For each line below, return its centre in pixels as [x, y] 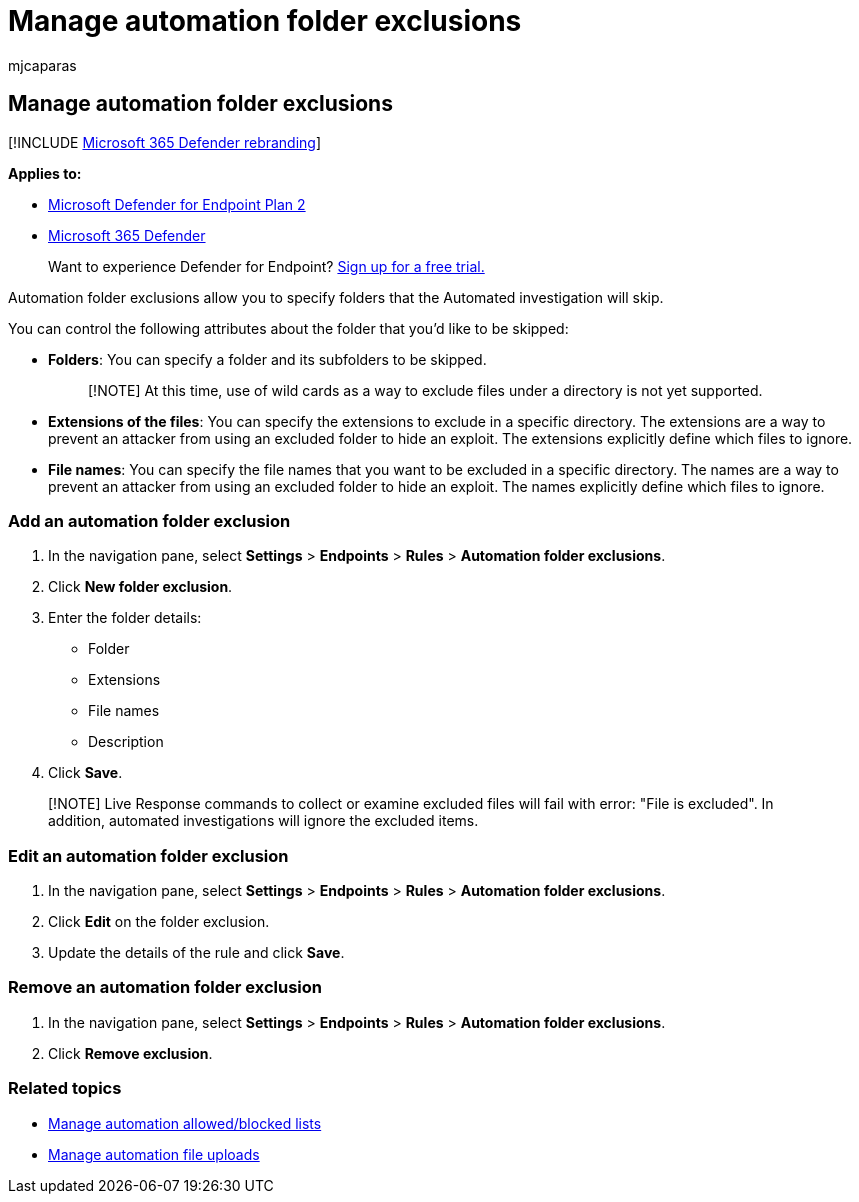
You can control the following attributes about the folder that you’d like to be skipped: [288, 328]
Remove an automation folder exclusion [165, 987]
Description [126, 742]
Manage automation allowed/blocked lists [185, 1123]
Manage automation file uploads [154, 1154]
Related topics [65, 1088]
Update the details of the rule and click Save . [196, 953]
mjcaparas [42, 65]
